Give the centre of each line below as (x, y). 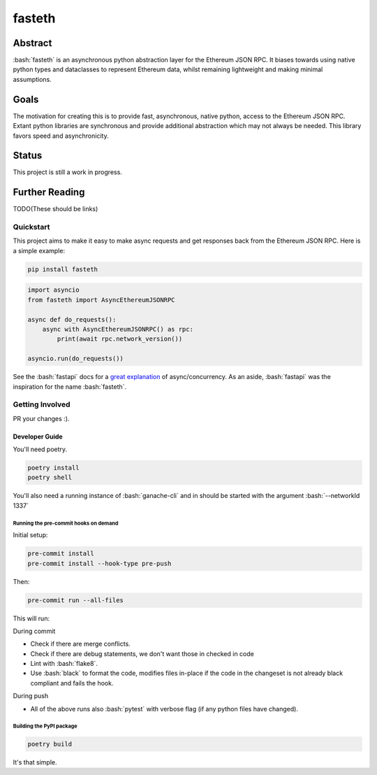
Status (28, 156)
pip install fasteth (62, 269)
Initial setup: (30, 535)
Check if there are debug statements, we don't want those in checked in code (142, 653)
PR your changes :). (41, 418)
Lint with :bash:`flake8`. (64, 664)
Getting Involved (42, 404)
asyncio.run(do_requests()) (75, 359)
